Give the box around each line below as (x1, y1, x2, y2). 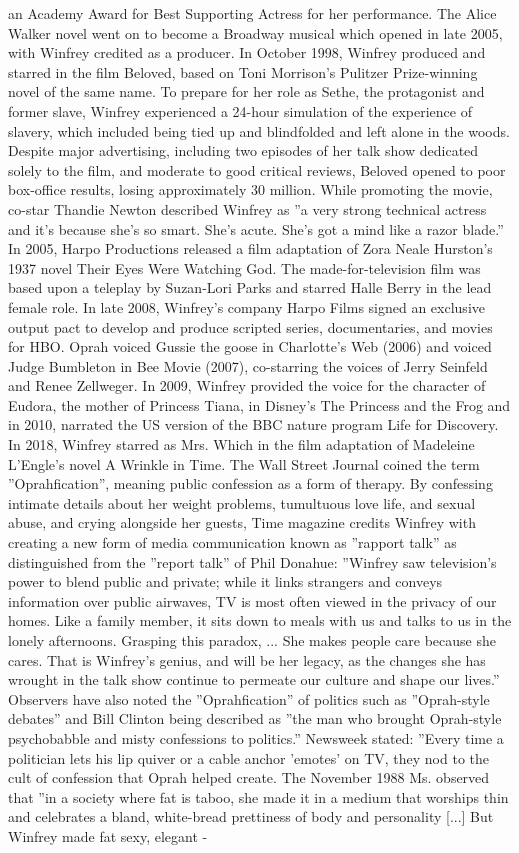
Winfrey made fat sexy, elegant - (8, 825, 208, 846)
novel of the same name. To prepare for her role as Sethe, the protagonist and (8, 81, 485, 102)
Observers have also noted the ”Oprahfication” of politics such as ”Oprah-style (8, 688, 490, 709)
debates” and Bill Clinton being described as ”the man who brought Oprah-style (8, 708, 502, 729)
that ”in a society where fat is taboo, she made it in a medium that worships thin (8, 786, 509, 807)
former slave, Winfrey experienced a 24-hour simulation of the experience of (8, 100, 472, 121)
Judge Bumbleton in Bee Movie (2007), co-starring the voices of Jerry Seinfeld (8, 355, 488, 376)
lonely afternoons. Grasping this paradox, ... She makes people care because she (8, 630, 496, 650)
